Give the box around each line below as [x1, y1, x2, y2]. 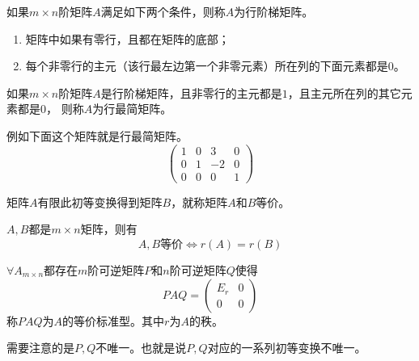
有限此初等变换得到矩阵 [37, 193, 163, 210]
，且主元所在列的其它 [287, 84, 401, 101]
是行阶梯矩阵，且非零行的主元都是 [100, 84, 282, 101]
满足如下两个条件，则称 [100, 3, 226, 19]
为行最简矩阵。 [92, 100, 172, 117]
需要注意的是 [6, 339, 74, 356]
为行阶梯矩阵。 [234, 3, 314, 19]
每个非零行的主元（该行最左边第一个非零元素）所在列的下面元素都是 [25, 57, 388, 74]
